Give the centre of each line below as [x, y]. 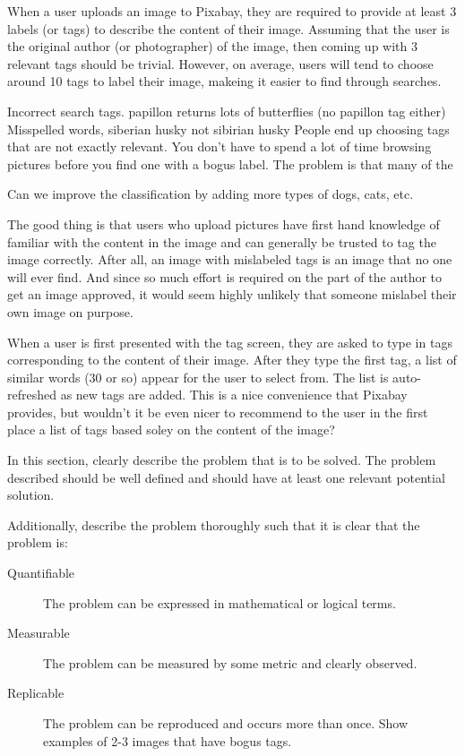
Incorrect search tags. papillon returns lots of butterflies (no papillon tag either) [227, 111]
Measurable [39, 633]
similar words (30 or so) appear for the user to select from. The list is [198, 377]
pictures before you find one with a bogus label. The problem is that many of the [230, 163]
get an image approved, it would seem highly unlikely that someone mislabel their [232, 294]
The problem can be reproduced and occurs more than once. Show [226, 723]
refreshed [32, 395]
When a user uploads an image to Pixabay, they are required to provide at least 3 [232, 11]
